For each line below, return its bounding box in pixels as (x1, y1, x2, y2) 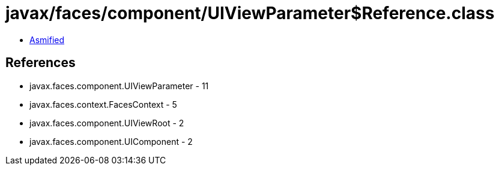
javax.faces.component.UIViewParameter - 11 (29, 80, 209, 91)
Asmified (29, 34, 65, 45)
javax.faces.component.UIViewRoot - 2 (29, 117, 184, 128)
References (5, 55, 76, 71)
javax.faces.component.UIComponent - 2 (29, 136, 193, 147)
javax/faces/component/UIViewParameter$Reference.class (5, 3, 495, 23)
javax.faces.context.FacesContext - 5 (29, 99, 177, 110)
